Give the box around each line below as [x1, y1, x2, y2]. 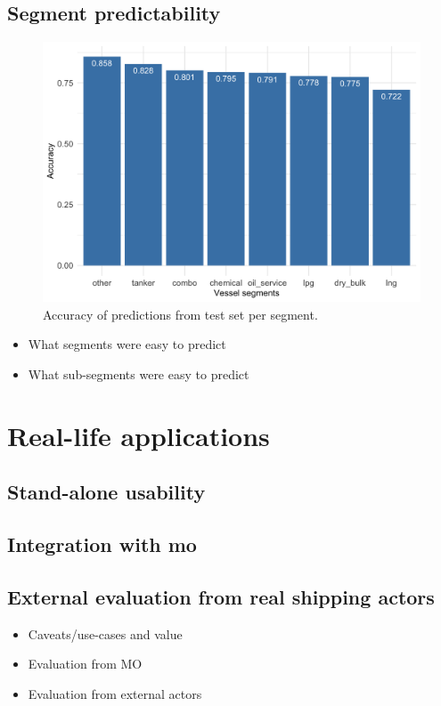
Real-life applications [7, 417, 270, 453]
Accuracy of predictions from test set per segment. [43, 304, 318, 323]
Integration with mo [7, 531, 197, 558]
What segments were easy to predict [28, 335, 226, 353]
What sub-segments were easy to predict [28, 364, 249, 383]
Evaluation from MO [28, 654, 143, 673]
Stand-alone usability [7, 478, 206, 506]
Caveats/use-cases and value [28, 624, 183, 643]
